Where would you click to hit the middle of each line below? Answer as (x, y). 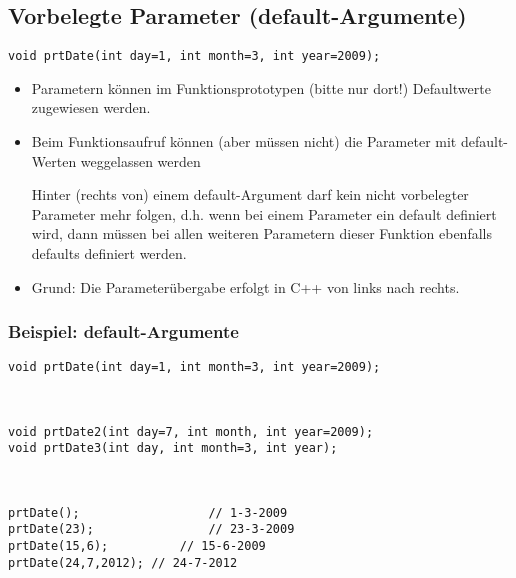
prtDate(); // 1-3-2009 (148, 512)
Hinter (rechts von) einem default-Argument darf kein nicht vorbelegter (250, 194)
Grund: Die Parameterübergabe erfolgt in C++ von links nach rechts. (245, 286)
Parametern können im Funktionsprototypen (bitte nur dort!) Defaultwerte (261, 87)
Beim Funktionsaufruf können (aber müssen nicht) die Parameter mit (244, 141)
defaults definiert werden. (109, 253)
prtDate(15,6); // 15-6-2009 (137, 545)
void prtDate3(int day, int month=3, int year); (173, 448)
